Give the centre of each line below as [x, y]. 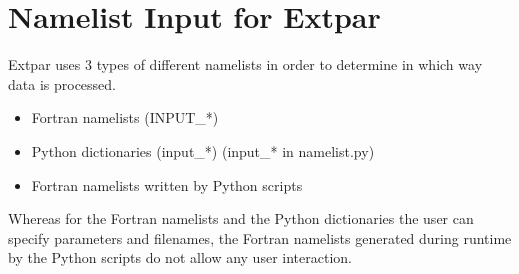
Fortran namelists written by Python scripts [167, 184]
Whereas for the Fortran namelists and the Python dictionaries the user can [241, 218]
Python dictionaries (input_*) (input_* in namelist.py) [203, 150]
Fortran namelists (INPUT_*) [125, 117]
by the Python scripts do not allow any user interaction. [180, 257]
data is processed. [62, 83]
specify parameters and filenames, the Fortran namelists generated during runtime [260, 237]
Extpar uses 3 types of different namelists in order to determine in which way [245, 64]
